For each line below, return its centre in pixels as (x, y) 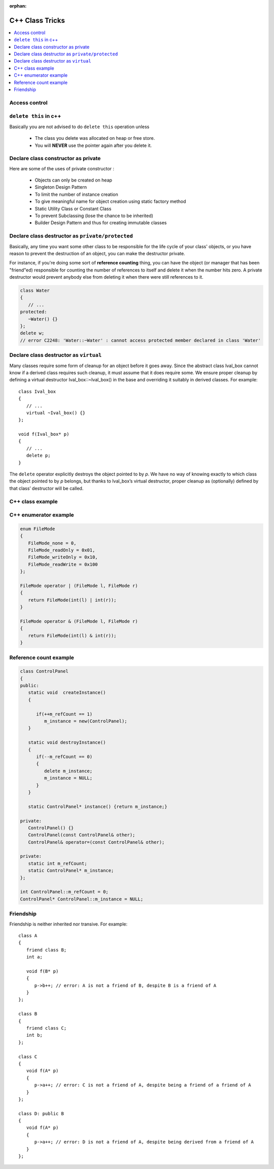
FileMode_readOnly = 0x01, (62, 550)
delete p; (38, 456)
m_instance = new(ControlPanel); (85, 721)
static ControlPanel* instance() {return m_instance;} (98, 806)
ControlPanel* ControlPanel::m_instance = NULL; (82, 899)
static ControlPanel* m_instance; (71, 871)
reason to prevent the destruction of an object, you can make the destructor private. (97, 253)
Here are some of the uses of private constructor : (62, 168)
